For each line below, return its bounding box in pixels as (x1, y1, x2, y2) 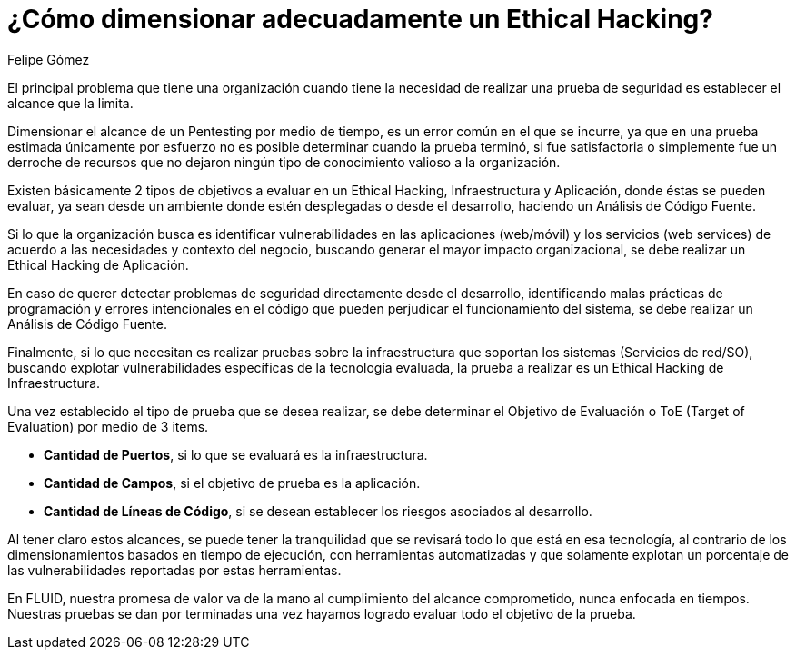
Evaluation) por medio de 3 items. (7, 418, 209, 434)
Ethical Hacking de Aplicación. (7, 256, 189, 273)
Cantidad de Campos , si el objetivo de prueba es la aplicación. (44, 474, 421, 491)
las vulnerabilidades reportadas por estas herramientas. (7, 562, 342, 578)
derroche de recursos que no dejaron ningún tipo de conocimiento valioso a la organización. (7, 154, 561, 170)
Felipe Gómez (7, 51, 90, 67)
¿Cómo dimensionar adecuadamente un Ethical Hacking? (7, 4, 713, 35)
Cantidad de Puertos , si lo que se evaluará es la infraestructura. (44, 446, 428, 463)
